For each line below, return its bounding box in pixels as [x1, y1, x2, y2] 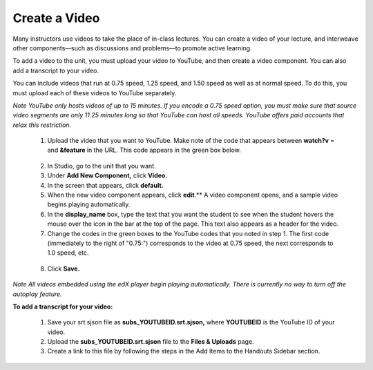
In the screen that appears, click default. [47, 181, 164, 189]
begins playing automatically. [47, 200, 131, 208]
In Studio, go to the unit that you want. [47, 162, 156, 170]
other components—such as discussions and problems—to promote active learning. [12, 43, 252, 52]
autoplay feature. [12, 290, 62, 298]
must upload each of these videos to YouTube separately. [12, 88, 177, 97]
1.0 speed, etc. [47, 249, 89, 257]
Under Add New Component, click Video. [47, 171, 168, 179]
